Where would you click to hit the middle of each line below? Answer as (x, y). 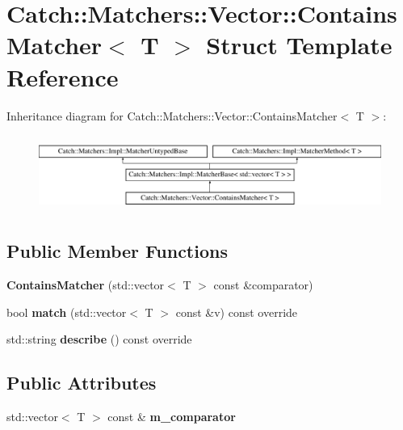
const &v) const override (237, 312)
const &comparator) (263, 284)
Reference (63, 76)
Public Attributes (82, 383)
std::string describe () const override (99, 339)
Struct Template (299, 45)
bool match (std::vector (67, 312)
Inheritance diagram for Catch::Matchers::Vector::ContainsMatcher (172, 115)
